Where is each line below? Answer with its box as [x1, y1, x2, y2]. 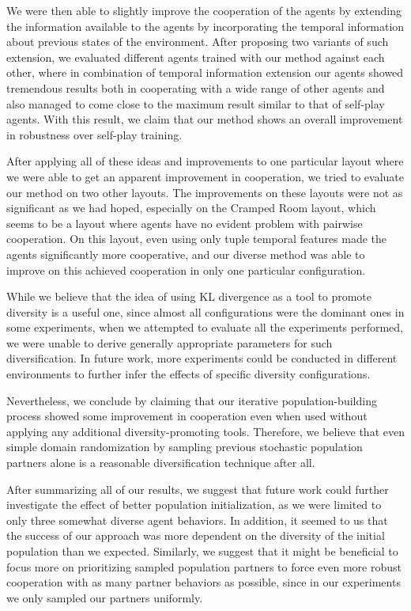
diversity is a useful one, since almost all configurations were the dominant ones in [6, 303, 405, 320]
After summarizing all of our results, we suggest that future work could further [6, 480, 389, 497]
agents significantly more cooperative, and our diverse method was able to [6, 245, 365, 262]
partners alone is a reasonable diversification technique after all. [6, 454, 315, 471]
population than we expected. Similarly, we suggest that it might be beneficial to [6, 543, 398, 559]
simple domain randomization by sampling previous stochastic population [6, 438, 363, 455]
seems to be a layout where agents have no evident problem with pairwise [6, 214, 363, 231]
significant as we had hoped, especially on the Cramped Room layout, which [6, 199, 376, 216]
